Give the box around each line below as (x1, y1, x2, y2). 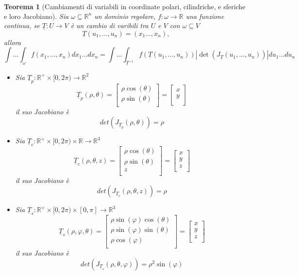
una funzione (185, 11, 224, 21)
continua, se (4, 20, 40, 31)
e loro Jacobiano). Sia (4, 11, 69, 21)
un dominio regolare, (94, 11, 156, 21)
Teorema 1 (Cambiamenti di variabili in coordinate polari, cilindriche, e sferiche (4, 1, 246, 11)
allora (4, 37, 21, 47)
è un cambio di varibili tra (70, 20, 149, 31)
